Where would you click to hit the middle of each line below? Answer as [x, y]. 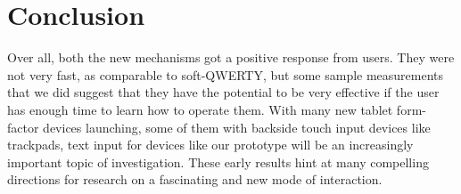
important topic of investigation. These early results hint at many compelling [218, 162]
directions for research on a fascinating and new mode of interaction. [195, 179]
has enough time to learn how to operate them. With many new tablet [200, 109]
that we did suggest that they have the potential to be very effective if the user [223, 92]
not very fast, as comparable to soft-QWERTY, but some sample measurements [226, 74]
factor [23, 127]
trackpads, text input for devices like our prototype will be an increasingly [210, 145]
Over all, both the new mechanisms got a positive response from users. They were [231, 57]
